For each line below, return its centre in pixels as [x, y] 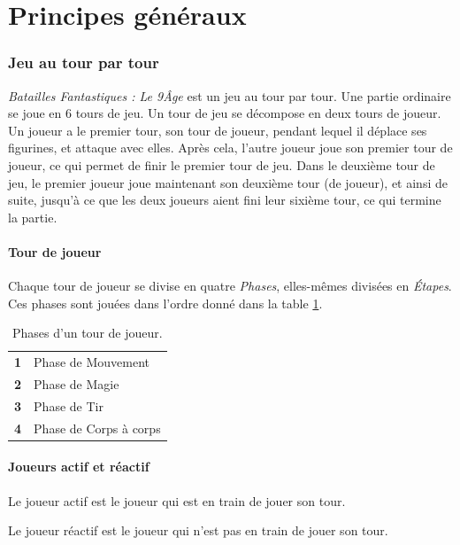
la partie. [33, 217]
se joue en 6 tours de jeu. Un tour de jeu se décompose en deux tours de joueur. [225, 113]
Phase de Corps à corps [97, 428]
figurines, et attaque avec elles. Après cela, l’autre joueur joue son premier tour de [230, 148]
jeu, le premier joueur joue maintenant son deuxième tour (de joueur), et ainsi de [228, 182]
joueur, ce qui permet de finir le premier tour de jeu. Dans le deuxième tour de [222, 164]
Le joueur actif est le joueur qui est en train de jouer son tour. [177, 500]
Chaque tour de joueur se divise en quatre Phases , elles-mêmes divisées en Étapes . [230, 286]
